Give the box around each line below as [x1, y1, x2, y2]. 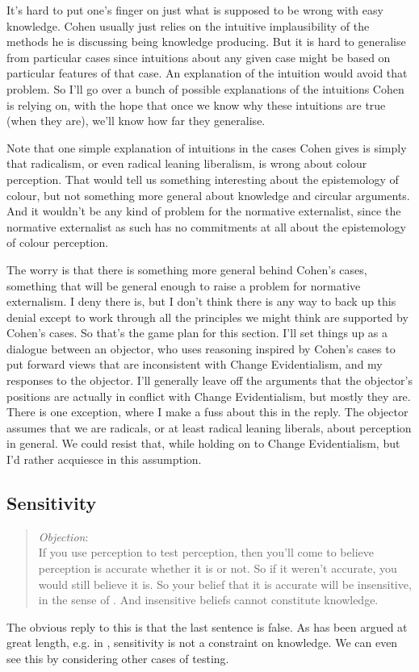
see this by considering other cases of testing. [6, 649, 229, 666]
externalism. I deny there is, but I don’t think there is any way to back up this [6, 293, 396, 310]
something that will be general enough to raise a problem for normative [6, 277, 361, 294]
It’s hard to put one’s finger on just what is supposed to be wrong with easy [6, 2, 383, 18]
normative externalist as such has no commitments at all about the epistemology [6, 218, 406, 235]
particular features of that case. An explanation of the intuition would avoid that [6, 65, 408, 81]
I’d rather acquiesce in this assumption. [6, 451, 202, 468]
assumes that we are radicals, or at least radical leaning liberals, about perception [6, 419, 412, 436]
